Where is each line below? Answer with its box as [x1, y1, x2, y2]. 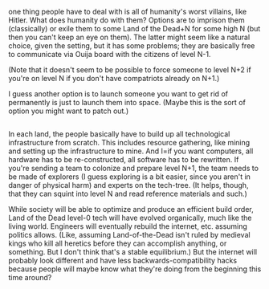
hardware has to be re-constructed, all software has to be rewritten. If [8, 155, 239, 165]
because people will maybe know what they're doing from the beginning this [8, 264, 262, 274]
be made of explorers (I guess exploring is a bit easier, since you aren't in [8, 172, 251, 181]
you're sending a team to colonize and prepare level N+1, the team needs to [8, 164, 259, 173]
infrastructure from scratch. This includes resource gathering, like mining [8, 138, 251, 148]
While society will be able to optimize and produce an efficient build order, [8, 205, 255, 214]
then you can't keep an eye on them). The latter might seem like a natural [8, 32, 251, 42]
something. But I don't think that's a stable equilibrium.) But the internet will [8, 247, 258, 257]
